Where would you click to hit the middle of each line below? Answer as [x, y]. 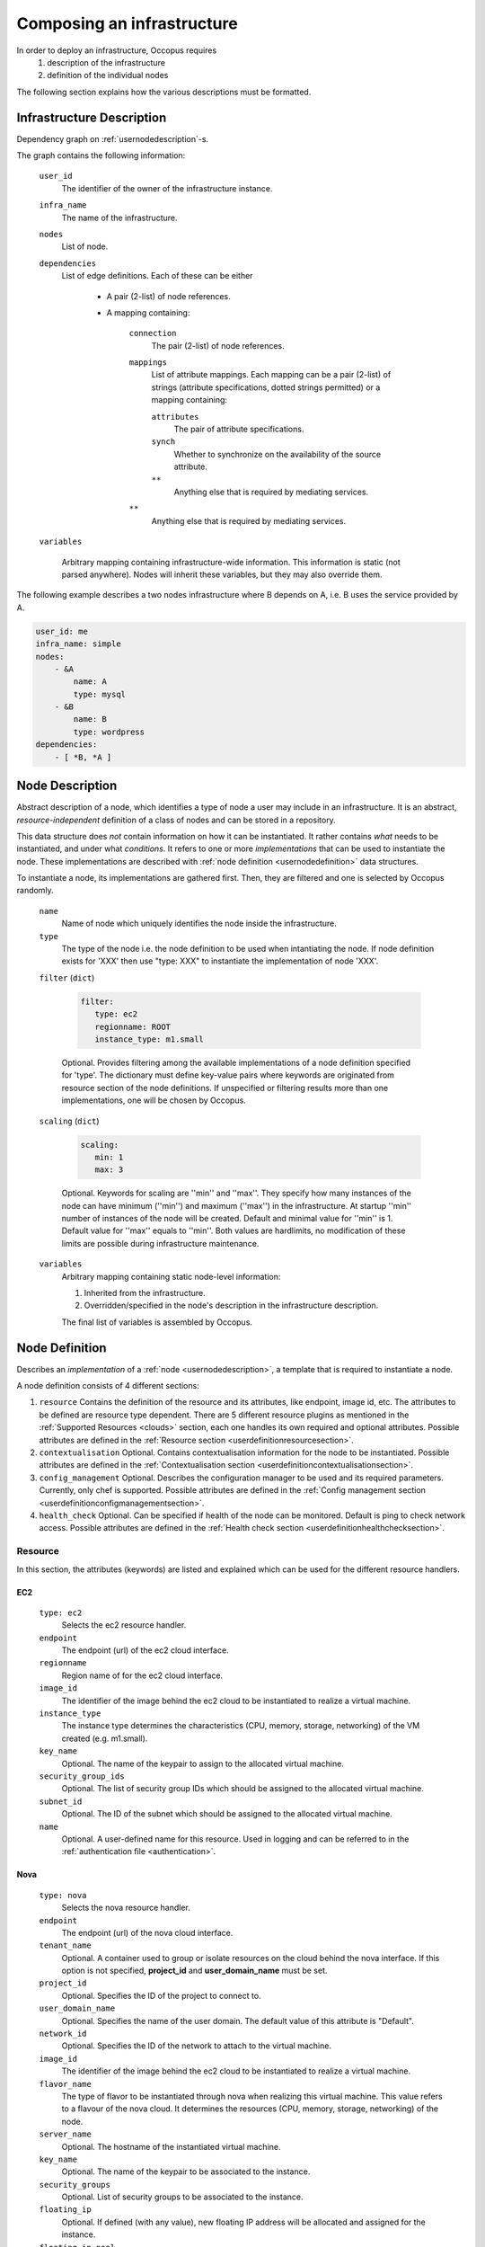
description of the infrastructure [106, 62]
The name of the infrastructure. [119, 218]
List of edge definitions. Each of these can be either [157, 276]
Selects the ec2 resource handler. [124, 1625]
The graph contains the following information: [101, 155]
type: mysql [99, 694]
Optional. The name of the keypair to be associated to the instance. [186, 2172]
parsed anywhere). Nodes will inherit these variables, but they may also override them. [222, 574]
